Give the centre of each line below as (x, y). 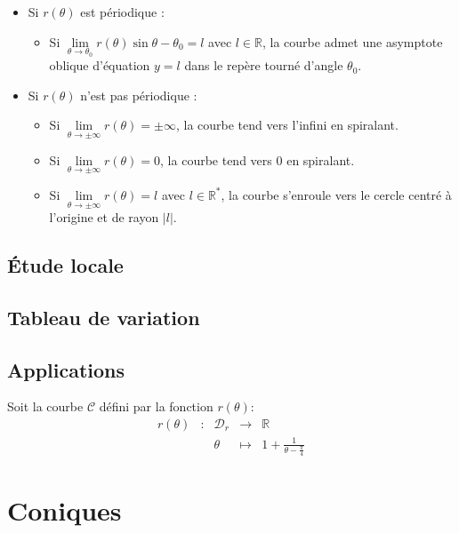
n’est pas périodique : (139, 95)
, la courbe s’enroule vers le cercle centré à (336, 194)
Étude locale (65, 265)
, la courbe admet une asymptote (353, 41)
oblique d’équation (100, 65)
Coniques (64, 510)
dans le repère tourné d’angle (264, 65)
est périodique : (122, 12)
